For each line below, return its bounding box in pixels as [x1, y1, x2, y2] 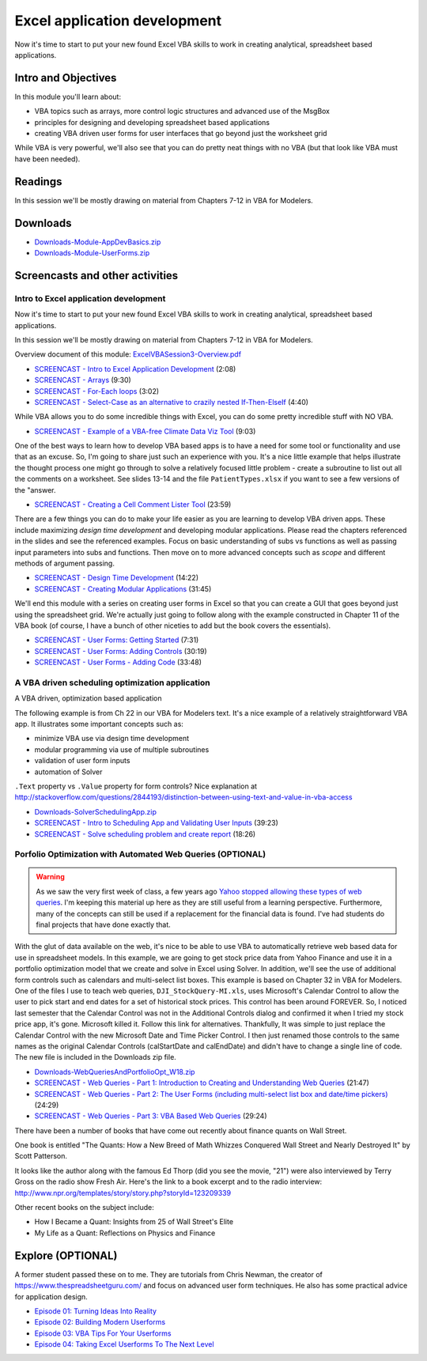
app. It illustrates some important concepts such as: [14, 720, 183, 729]
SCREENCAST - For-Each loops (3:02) [34, 386, 160, 395]
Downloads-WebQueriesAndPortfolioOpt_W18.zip [34, 1067, 195, 1076]
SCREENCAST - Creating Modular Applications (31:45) [34, 584, 212, 593]
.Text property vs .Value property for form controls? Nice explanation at [14, 781, 257, 791]
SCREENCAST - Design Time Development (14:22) [34, 573, 199, 583]
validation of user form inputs [34, 756, 130, 766]
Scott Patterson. [14, 1151, 67, 1161]
